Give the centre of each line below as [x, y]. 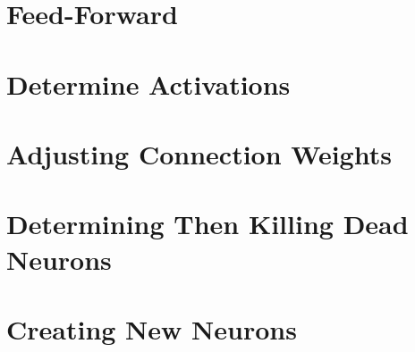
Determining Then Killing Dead [207, 224]
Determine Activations [148, 84]
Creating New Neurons [152, 328]
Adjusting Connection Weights [199, 153]
